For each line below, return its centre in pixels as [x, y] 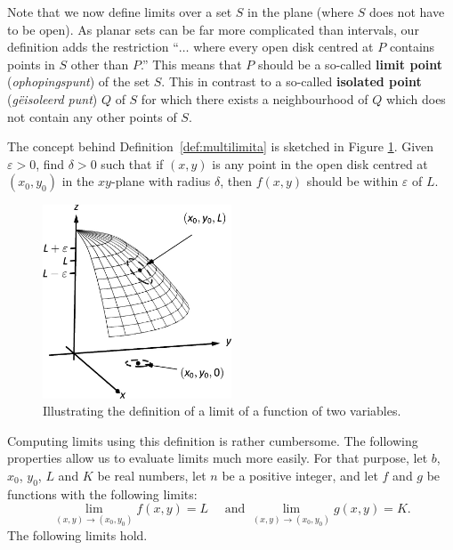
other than [100, 64]
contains [412, 47]
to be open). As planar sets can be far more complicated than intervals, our [213, 29]
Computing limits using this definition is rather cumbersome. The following [213, 440]
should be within [352, 181]
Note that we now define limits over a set [120, 12]
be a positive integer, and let [300, 475]
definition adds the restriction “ [93, 47]
